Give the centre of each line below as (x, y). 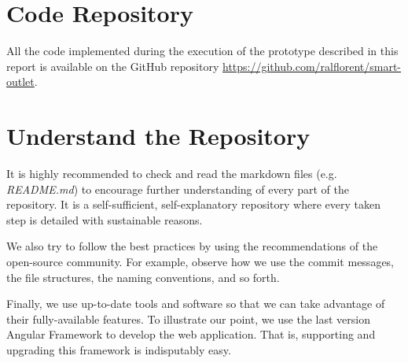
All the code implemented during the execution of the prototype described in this (202, 51)
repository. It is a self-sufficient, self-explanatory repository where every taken (193, 204)
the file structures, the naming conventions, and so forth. (143, 277)
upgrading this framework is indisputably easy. (119, 349)
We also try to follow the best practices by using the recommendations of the (192, 246)
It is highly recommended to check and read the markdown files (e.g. (172, 174)
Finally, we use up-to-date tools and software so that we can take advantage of (196, 304)
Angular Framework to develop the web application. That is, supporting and (191, 334)
